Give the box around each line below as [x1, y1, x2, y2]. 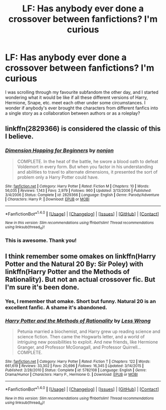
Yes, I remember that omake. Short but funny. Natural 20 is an [5, 298, 157, 305]
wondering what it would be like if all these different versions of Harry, [5, 94, 148, 100]
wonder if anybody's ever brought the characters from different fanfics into [5, 105, 158, 111]
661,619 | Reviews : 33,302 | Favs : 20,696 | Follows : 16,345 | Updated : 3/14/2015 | [5, 364, 144, 368]
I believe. [5, 132, 34, 141]
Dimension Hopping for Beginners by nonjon [5, 147, 114, 154]
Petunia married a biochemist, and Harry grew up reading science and [17, 328, 161, 334]
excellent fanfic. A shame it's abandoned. [5, 304, 108, 311]
